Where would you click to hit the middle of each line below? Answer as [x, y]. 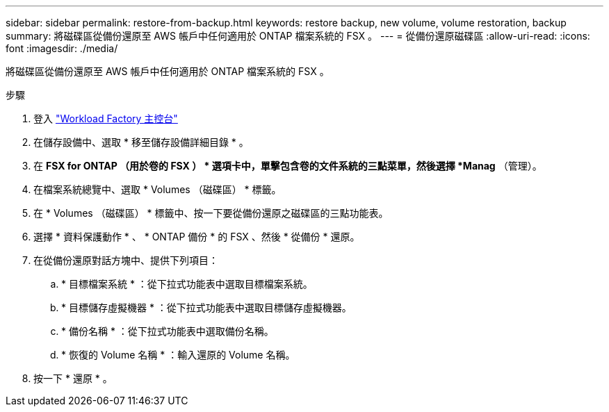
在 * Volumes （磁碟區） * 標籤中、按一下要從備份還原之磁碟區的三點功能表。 [211, 213]
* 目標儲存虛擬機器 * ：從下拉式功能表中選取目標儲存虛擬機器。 [206, 307]
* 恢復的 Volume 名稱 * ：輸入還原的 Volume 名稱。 [178, 355]
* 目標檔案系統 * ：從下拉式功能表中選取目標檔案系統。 [187, 284]
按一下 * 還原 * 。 [73, 378]
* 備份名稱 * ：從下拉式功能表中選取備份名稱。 [168, 331]
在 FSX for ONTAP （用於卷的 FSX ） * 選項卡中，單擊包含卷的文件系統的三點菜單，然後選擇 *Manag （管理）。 [288, 166]
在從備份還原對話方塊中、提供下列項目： [126, 260]
